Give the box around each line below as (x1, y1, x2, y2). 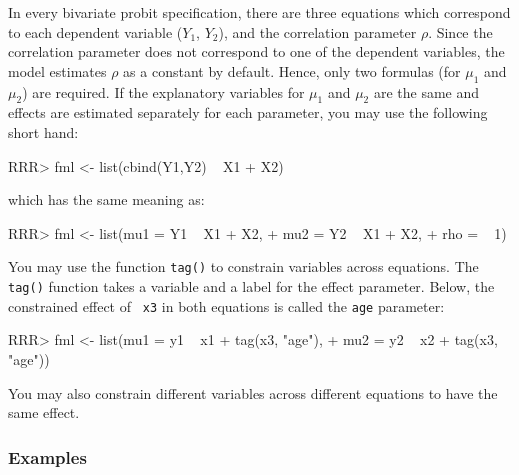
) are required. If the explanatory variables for (22, 81, 305, 102)
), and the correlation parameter (218, 21, 417, 42)
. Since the (428, 21, 493, 42)
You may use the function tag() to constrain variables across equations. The (8, 256, 479, 277)
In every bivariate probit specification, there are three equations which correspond (8, 2, 511, 22)
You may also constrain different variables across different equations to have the (8, 382, 498, 403)
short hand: (8, 121, 79, 142)
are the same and (373, 81, 480, 102)
